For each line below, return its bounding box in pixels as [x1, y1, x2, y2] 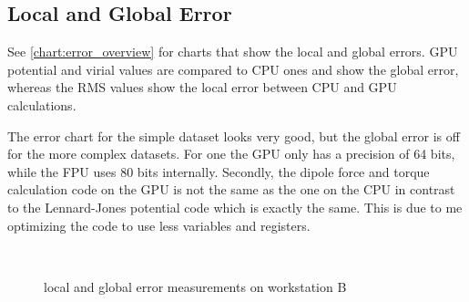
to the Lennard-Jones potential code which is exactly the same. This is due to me [7, 197, 463, 216]
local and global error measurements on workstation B [44, 276, 347, 296]
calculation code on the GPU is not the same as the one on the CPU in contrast [7, 180, 455, 199]
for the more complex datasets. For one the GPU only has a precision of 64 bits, [7, 144, 455, 163]
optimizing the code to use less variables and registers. [7, 215, 311, 234]
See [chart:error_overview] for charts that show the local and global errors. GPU [7, 42, 458, 61]
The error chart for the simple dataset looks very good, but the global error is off [7, 126, 460, 145]
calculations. [7, 95, 76, 114]
